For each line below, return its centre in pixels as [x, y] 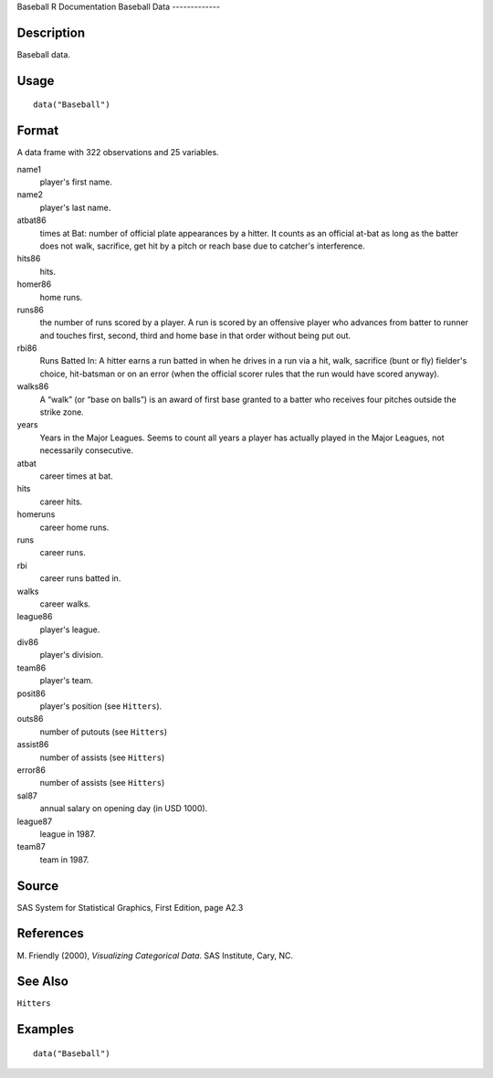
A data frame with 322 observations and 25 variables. [118, 153]
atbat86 [31, 220]
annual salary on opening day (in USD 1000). [124, 808]
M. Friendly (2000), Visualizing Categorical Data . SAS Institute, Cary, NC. [155, 956]
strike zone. [62, 412]
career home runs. [74, 527]
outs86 [30, 719]
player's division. [72, 655]
